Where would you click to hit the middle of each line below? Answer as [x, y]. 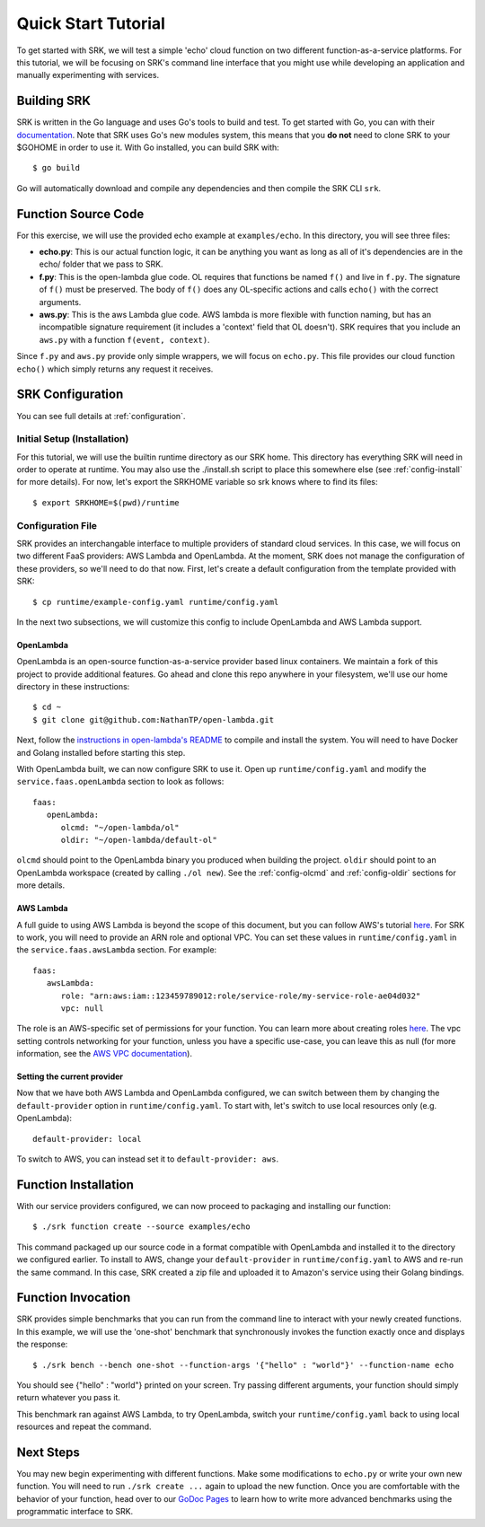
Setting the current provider [70, 1076]
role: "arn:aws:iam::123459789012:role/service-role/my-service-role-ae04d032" [241, 996]
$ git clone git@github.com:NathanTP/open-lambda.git [153, 720]
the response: [42, 1344]
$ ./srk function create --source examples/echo [141, 1227]
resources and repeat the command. [84, 1426]
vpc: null [82, 1008]
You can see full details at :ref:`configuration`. [101, 416]
